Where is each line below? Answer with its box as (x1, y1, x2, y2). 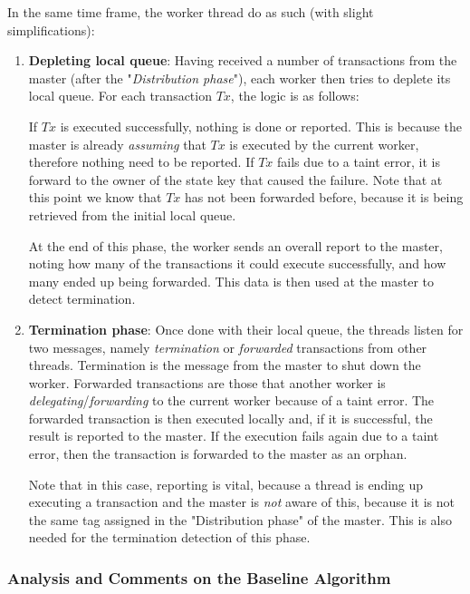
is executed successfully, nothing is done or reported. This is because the (60, 116, 462, 135)
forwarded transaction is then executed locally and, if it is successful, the (28, 408, 433, 427)
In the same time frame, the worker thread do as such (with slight (7, 3, 374, 21)
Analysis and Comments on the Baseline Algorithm (7, 566, 391, 589)
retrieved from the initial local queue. (28, 205, 236, 224)
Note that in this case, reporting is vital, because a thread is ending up (28, 474, 424, 493)
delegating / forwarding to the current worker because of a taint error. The (28, 391, 435, 410)
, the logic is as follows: (230, 86, 360, 105)
